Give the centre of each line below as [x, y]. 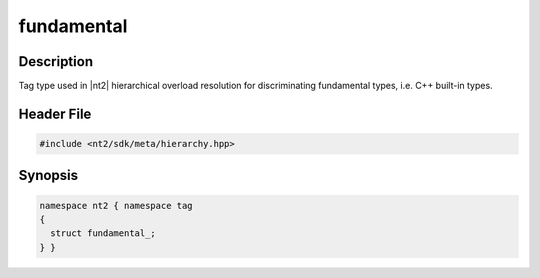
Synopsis [48, 175]
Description [56, 61]
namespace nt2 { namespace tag [116, 205]
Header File [55, 113]
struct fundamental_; [103, 233]
